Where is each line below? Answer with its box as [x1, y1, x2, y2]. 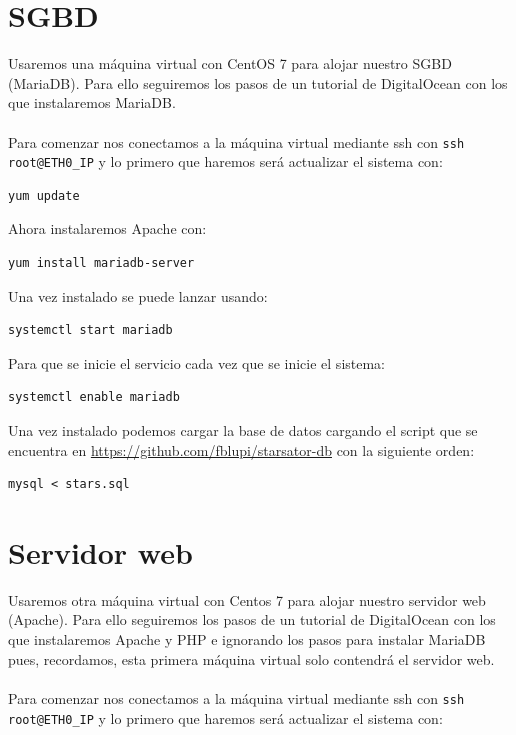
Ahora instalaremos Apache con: [8, 218, 207, 239]
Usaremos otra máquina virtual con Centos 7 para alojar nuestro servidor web [8, 589, 486, 610]
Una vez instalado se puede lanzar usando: [8, 285, 268, 306]
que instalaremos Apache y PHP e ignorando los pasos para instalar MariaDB [8, 629, 486, 650]
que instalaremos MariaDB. [8, 92, 176, 113]
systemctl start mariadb [8, 323, 173, 338]
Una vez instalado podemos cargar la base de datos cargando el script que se [8, 419, 478, 440]
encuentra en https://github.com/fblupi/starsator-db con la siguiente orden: [8, 439, 475, 460]
